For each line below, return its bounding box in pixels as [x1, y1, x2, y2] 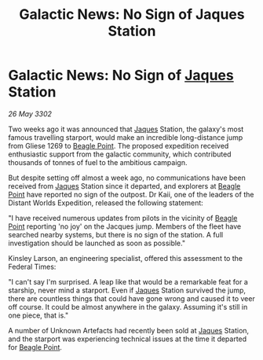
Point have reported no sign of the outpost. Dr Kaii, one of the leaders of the [8, 189, 254, 199]
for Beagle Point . [8, 342, 63, 351]
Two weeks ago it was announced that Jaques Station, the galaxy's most [8, 124, 244, 134]
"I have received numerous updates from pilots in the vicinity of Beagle [8, 213, 238, 222]
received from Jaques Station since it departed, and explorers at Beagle [8, 181, 241, 190]
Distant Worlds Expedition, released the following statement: [8, 198, 204, 208]
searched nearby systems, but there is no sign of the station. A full [8, 230, 224, 239]
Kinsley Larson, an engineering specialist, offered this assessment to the [8, 253, 243, 263]
